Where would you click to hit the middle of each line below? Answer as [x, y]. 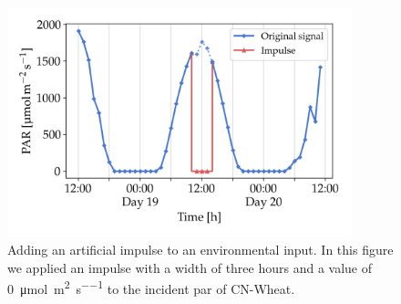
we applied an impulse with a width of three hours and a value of [190, 267]
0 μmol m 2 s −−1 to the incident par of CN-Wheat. [151, 288]
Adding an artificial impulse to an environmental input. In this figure [200, 250]
